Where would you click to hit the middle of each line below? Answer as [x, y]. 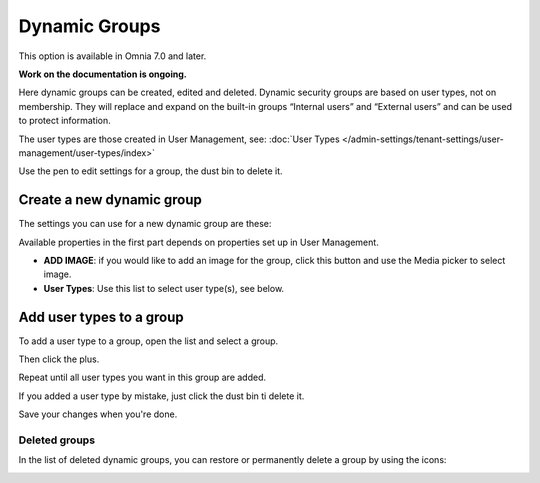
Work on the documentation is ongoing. [102, 74]
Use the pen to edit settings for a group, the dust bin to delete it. [151, 171]
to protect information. [65, 121]
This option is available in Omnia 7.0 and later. [112, 56]
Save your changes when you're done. [98, 414]
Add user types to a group [101, 316]
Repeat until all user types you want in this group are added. [142, 377]
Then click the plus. [59, 359]
